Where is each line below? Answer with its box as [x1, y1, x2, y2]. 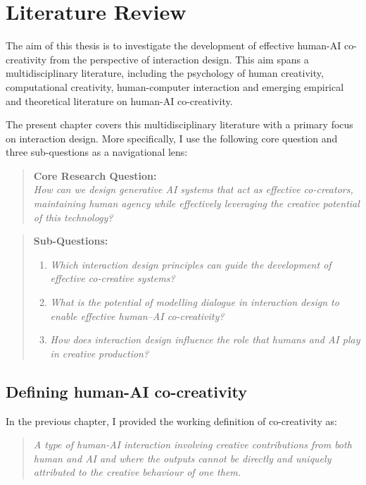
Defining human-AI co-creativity [6, 380, 247, 402]
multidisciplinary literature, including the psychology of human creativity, [6, 66, 324, 80]
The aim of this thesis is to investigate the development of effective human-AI [6, 38, 341, 53]
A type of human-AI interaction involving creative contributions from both [33, 437, 352, 452]
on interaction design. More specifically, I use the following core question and [6, 130, 338, 145]
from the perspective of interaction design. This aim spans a [49, 51, 309, 66]
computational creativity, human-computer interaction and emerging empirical [6, 79, 344, 94]
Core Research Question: [33, 168, 157, 183]
